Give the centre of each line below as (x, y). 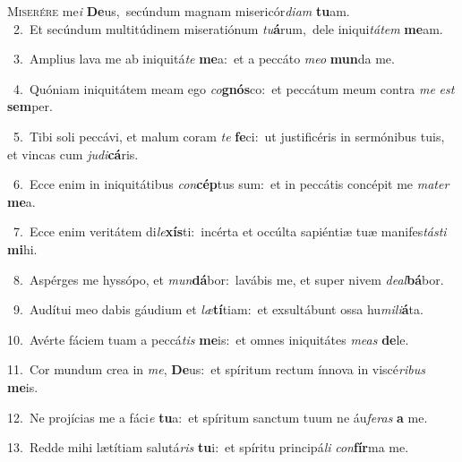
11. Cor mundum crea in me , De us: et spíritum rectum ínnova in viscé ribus (216, 369)
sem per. (30, 106)
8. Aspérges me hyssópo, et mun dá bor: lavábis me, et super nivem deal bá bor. (228, 279)
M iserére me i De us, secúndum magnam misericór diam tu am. (179, 11)
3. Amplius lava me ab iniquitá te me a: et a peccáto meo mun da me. (204, 59)
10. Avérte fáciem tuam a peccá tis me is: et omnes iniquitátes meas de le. (208, 339)
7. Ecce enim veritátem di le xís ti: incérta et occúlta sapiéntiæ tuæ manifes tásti (230, 231)
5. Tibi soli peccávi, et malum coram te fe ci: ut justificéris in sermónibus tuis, (229, 136)
